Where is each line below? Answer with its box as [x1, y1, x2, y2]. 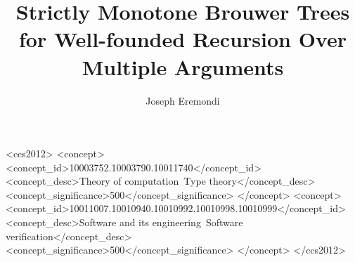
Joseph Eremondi [146, 93, 220, 107]
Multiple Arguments [82, 52, 284, 81]
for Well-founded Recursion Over [19, 25, 347, 53]
